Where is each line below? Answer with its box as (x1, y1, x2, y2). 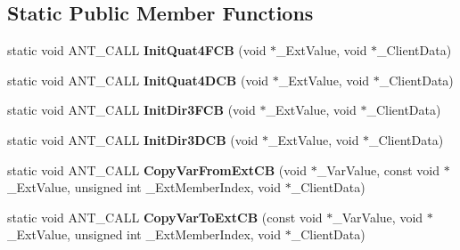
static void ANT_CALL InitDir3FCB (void (7, 101, 256, 119)
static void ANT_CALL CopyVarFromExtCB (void (7, 160, 307, 179)
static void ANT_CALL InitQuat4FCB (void (7, 41, 267, 60)
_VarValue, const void (316, 160, 440, 179)
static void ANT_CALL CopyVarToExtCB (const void (7, 207, 323, 226)
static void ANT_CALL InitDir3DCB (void (7, 130, 259, 149)
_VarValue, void (333, 207, 423, 226)
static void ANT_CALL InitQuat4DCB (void (7, 70, 269, 89)
